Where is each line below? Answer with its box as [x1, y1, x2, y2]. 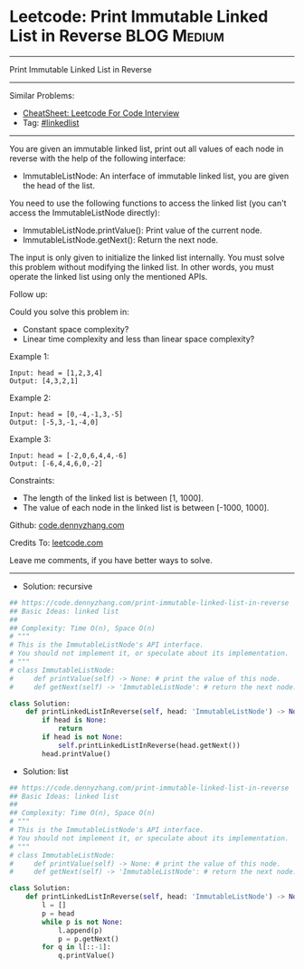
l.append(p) [57, 926, 103, 935]
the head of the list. [22, 179, 95, 191]
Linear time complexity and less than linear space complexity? [22, 333, 255, 344]
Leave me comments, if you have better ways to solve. [9, 554, 213, 565]
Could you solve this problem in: [9, 306, 129, 317]
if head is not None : [42, 733, 124, 742]
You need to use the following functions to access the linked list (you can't [9, 197, 287, 208]
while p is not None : [42, 917, 124, 926]
